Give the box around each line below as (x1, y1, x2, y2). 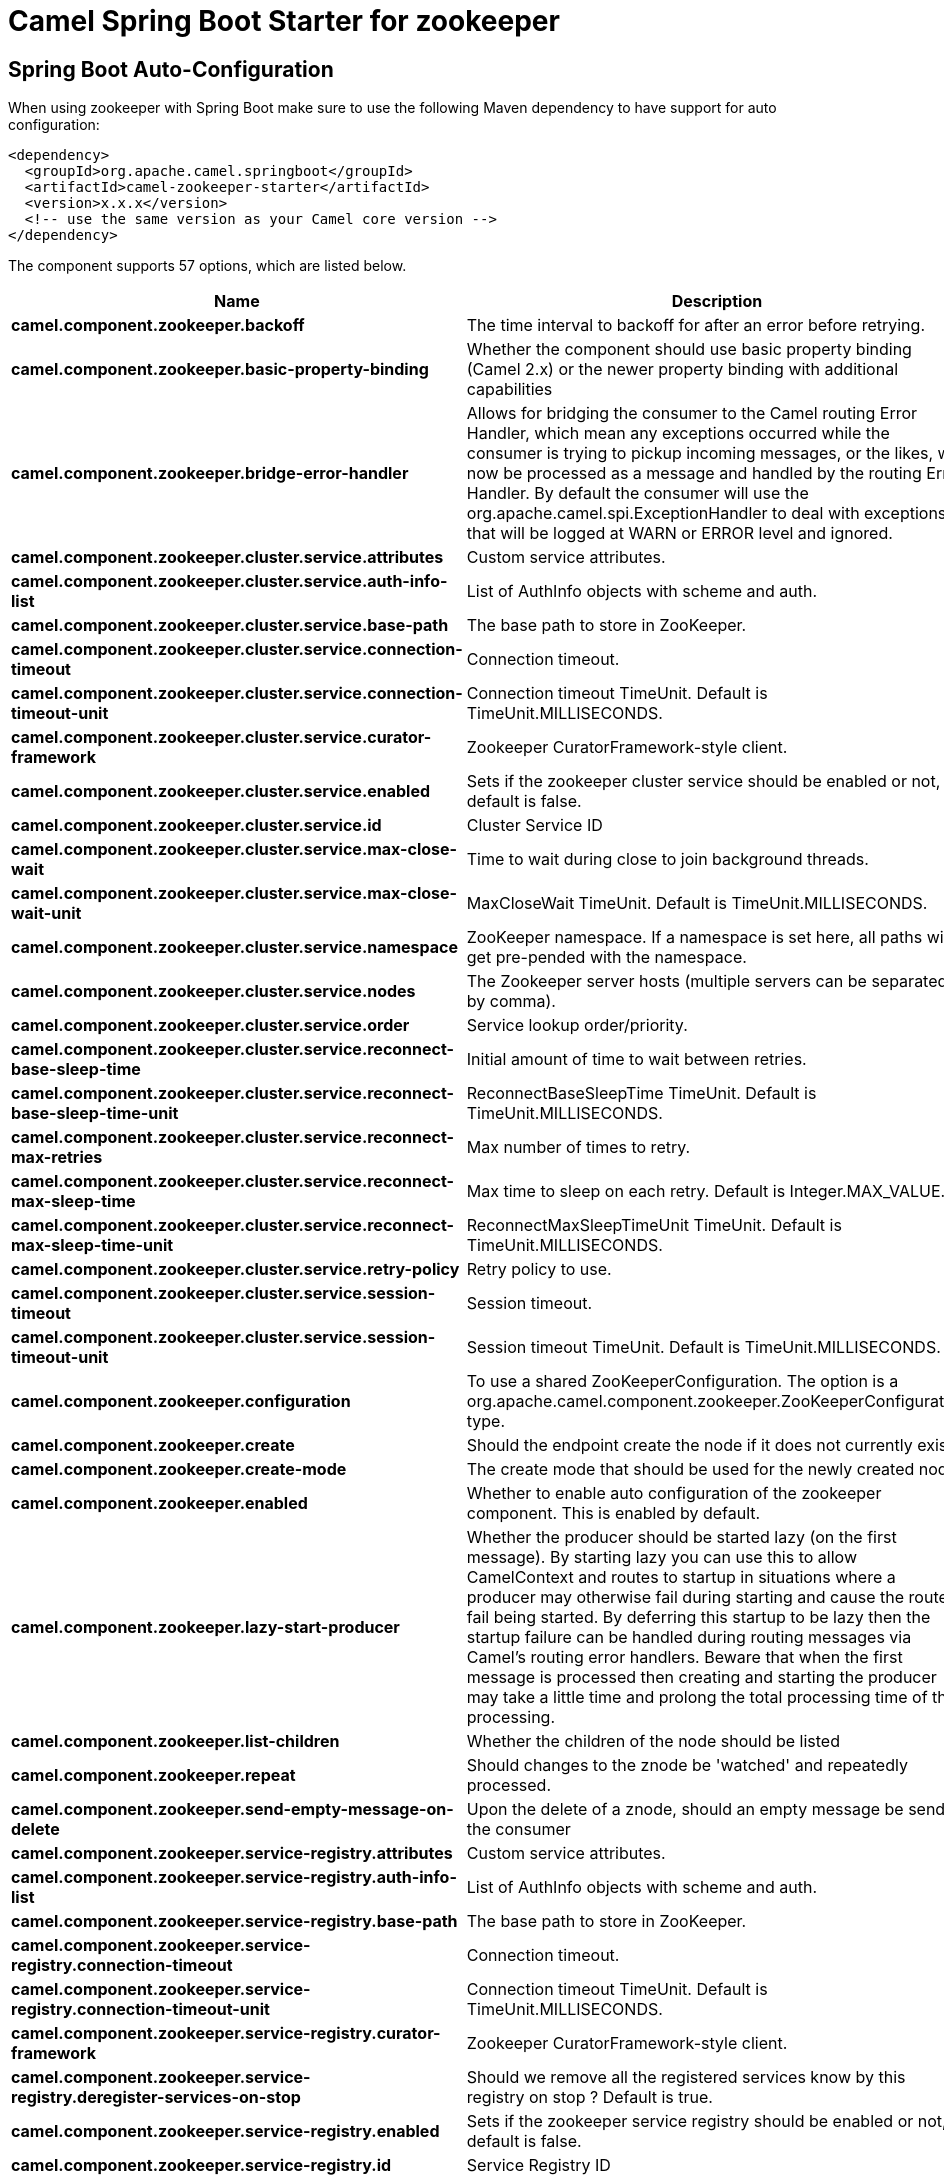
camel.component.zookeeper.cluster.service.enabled (11, 781, 431, 802)
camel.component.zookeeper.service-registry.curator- (11, 2023, 441, 2044)
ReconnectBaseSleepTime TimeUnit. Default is (466, 1083, 817, 1104)
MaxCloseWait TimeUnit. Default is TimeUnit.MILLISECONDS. (466, 893, 928, 914)
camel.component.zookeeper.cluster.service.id (11, 815, 382, 836)
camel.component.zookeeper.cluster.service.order (11, 1015, 410, 1036)
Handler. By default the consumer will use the (466, 483, 809, 504)
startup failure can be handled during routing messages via (466, 1627, 912, 1648)
